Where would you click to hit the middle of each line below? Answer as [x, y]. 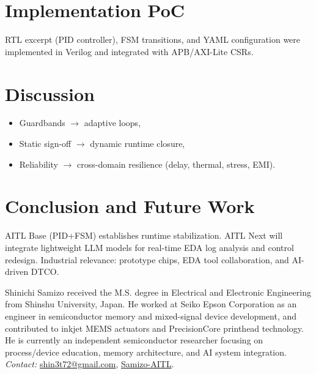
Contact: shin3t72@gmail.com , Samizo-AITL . [90, 364]
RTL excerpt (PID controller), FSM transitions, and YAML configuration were [153, 39]
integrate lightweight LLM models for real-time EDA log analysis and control [149, 247]
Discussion [50, 93]
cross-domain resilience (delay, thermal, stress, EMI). [176, 164]
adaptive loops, [112, 123]
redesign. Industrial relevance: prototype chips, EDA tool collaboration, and [147, 259]
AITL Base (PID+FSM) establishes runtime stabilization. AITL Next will [144, 235]
